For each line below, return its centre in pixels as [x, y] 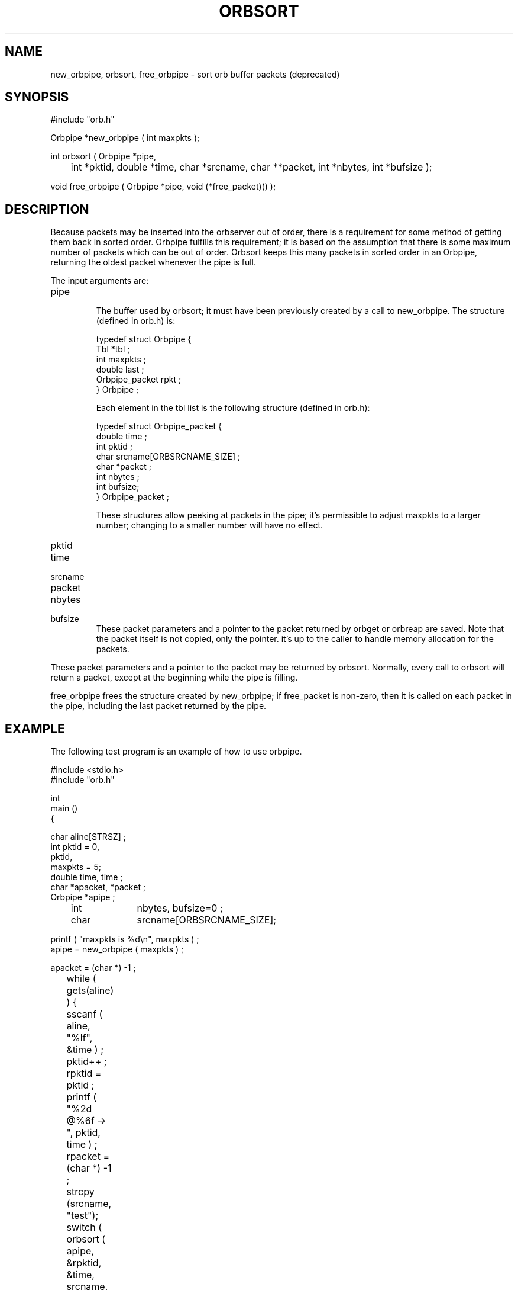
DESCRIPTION [47, 209]
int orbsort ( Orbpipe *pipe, [103, 156]
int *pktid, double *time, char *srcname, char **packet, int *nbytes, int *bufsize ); [251, 167]
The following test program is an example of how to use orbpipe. [176, 752]
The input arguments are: [100, 281]
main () [64, 808]
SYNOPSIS [37, 97]
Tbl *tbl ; [113, 349]
